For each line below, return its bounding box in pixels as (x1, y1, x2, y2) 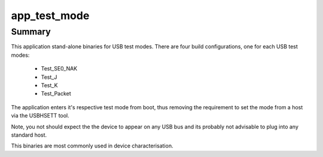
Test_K (41, 81, 58, 89)
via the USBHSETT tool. (11, 112, 70, 119)
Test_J (41, 73, 57, 81)
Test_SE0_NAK (41, 65, 78, 72)
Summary (11, 26, 51, 37)
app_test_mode (11, 9, 90, 22)
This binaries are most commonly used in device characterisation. (11, 142, 173, 149)
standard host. (11, 131, 47, 138)
